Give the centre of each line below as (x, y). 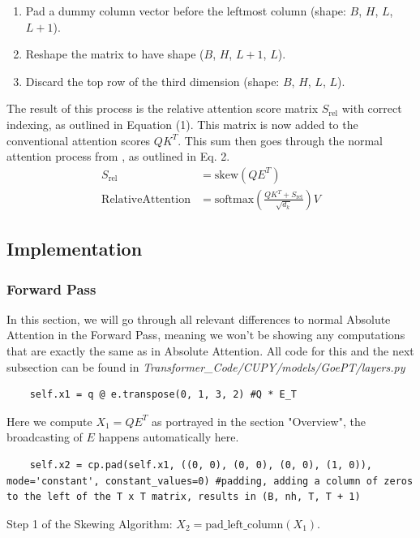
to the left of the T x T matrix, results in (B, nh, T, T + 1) (184, 497)
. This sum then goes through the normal (280, 140)
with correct (372, 108)
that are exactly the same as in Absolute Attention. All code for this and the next (210, 351)
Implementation (75, 249)
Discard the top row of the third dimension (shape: (152, 81)
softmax (234, 199)
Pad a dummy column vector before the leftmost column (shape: (186, 11)
